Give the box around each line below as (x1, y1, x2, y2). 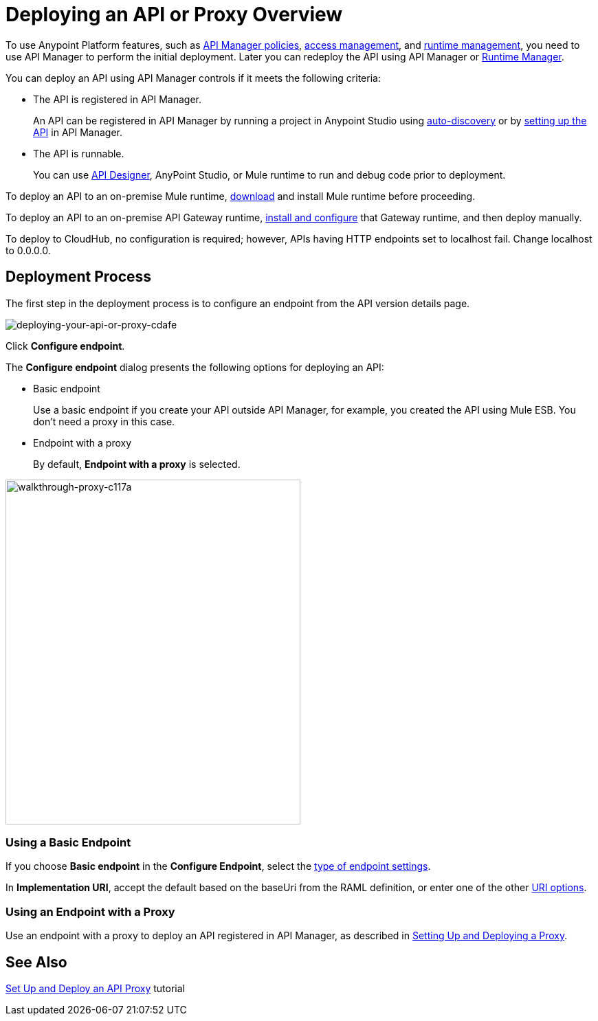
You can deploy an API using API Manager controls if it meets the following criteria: (5, 71, 381, 84)
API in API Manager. (33, 126, 123, 138)
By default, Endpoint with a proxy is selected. (33, 458, 241, 470)
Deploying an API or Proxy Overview (5, 3, 343, 26)
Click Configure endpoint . (5, 339, 125, 352)
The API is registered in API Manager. (33, 93, 202, 105)
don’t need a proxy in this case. (33, 415, 175, 427)
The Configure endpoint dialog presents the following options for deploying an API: (5, 361, 384, 373)
